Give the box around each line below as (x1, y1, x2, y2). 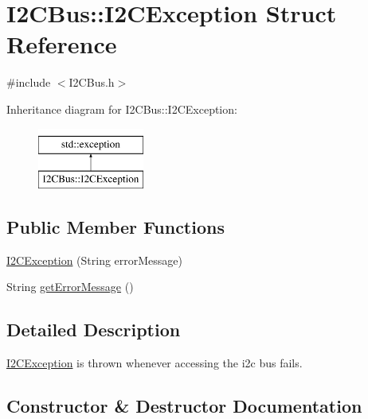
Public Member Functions (6, 215, 225, 239)
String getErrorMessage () (6, 278, 134, 295)
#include (6, 74, 51, 91)
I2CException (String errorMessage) (6, 251, 183, 268)
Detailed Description (6, 317, 181, 342)
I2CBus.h (69, 74, 115, 91)
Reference (6, 28, 117, 60)
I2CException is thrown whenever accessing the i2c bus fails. (6, 355, 303, 371)
